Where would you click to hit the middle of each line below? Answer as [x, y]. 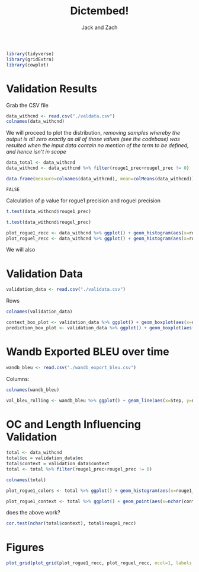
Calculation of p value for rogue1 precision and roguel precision [84, 201]
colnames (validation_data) [39, 312]
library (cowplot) [28, 65]
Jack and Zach [99, 27]
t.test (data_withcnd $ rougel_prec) [49, 222]
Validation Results [52, 89]
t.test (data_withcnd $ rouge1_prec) [49, 211]
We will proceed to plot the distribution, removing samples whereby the [93, 133]
